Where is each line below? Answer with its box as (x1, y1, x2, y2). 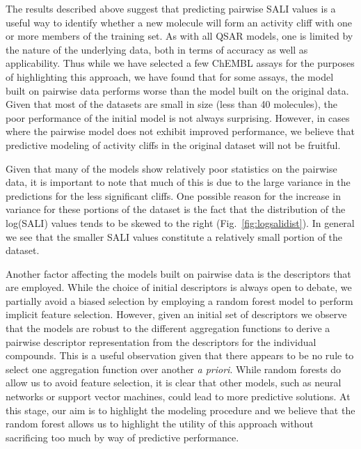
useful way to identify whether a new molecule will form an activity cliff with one (6, 15, 352, 29)
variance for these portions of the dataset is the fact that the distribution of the (6, 202, 346, 216)
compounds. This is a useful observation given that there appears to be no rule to (6, 348, 354, 363)
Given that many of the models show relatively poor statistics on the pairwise (6, 161, 337, 175)
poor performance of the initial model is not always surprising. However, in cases (6, 110, 350, 125)
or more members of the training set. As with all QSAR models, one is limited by (6, 29, 353, 43)
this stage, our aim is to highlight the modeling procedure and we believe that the (6, 402, 355, 417)
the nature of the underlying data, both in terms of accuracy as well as (6, 42, 308, 56)
